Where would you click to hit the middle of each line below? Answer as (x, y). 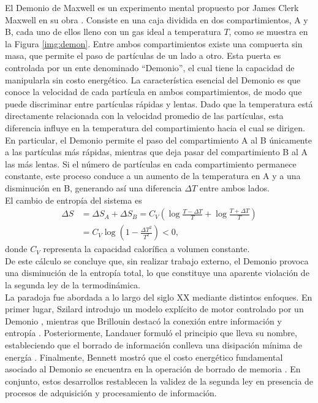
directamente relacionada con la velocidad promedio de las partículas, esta (144, 116)
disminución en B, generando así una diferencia (93, 187)
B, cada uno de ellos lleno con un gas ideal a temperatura (113, 32)
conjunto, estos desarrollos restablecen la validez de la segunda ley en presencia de (159, 381)
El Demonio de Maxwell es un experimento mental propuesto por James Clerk (152, 7)
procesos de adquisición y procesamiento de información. (111, 393)
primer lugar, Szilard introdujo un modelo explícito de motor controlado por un (154, 309)
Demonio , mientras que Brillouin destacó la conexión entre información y (143, 320)
